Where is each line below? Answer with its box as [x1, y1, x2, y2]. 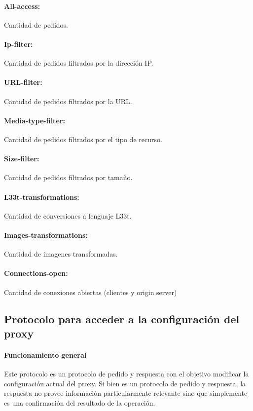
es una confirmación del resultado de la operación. [4, 397, 155, 408]
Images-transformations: [4, 229, 88, 240]
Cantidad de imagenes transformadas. [4, 249, 118, 259]
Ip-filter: [4, 38, 33, 49]
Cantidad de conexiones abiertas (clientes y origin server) [4, 287, 177, 297]
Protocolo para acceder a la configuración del [4, 311, 240, 326]
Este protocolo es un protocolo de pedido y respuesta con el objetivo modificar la [4, 369, 249, 379]
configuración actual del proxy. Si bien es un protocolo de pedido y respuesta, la [4, 378, 246, 388]
